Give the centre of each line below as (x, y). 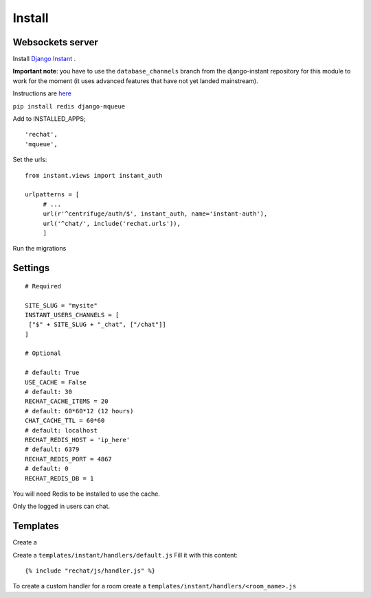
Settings (31, 268)
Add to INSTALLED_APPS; (49, 119)
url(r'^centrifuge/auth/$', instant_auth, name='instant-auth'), (155, 214)
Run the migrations (40, 249)
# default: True (52, 373)
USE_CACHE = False (56, 382)
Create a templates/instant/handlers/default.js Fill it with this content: (125, 555)
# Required (43, 286)
